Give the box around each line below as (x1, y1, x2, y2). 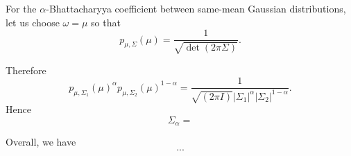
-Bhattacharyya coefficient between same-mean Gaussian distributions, (46, 1, 346, 15)
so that (91, 15, 121, 29)
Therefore (6, 62, 46, 77)
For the (6, 1, 37, 15)
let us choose (6, 15, 60, 29)
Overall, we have (6, 135, 76, 149)
